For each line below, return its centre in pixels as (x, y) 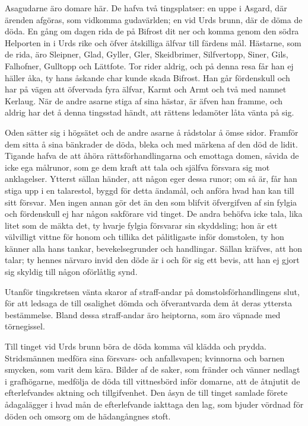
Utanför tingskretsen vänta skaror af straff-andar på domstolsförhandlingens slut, (152, 291)
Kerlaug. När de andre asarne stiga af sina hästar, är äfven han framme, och (144, 100)
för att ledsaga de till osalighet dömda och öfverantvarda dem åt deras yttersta (148, 303)
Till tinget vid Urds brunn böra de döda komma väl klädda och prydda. (136, 346)
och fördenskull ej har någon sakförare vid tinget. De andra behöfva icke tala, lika (154, 214)
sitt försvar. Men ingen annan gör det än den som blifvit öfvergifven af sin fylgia (151, 202)
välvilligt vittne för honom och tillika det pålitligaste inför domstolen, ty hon (145, 237)
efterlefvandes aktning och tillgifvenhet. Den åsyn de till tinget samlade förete (146, 393)
